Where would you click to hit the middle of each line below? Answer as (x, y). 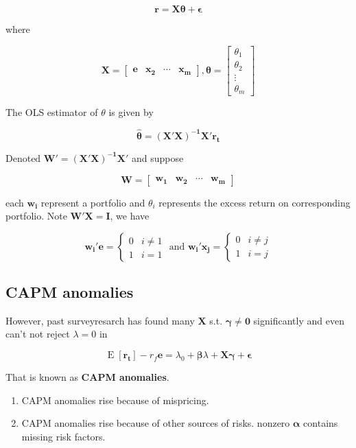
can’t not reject (38, 334)
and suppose (157, 157)
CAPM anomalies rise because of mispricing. (115, 400)
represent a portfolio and (93, 202)
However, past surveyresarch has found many (100, 320)
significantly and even (299, 320)
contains (321, 423)
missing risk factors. (63, 436)
